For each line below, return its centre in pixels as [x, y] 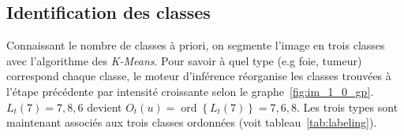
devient [105, 107]
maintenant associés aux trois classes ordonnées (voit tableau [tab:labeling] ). [192, 122]
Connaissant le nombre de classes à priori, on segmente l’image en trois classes [196, 45]
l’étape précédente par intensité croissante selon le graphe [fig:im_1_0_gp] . [190, 91]
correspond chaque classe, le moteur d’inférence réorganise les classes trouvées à [199, 76]
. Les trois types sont [348, 107]
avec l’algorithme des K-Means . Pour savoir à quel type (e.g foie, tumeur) [184, 60]
